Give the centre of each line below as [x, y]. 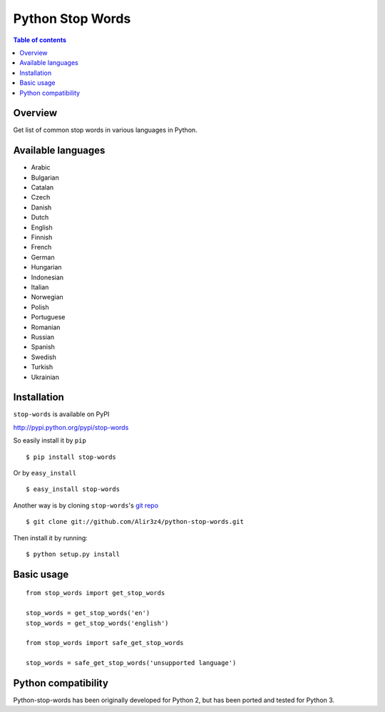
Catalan [42, 187]
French [41, 247]
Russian [43, 337]
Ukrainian [45, 377]
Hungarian [46, 267]
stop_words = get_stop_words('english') [97, 623]
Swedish [43, 357]
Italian [40, 287]
